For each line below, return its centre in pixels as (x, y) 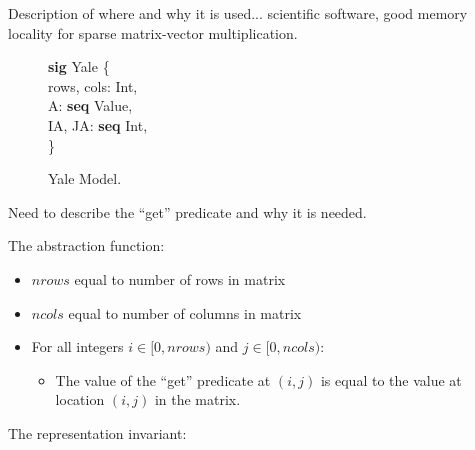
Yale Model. (85, 178)
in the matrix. (197, 399)
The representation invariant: (97, 432)
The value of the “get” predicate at (163, 379)
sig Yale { (79, 66)
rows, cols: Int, (93, 85)
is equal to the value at (391, 379)
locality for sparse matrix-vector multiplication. (153, 32)
